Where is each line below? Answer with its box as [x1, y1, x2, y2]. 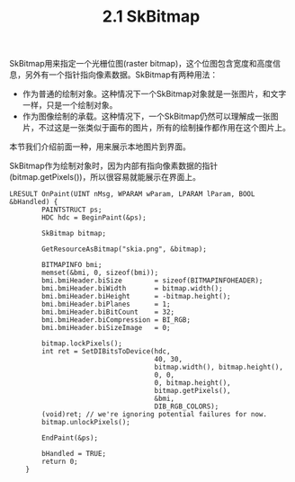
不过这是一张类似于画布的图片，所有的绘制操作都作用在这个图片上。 [38, 122, 291, 133]
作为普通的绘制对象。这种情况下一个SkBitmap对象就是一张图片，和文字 [22, 88, 287, 100]
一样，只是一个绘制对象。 [22, 100, 118, 111]
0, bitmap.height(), [154, 379, 231, 388]
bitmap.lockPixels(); [41, 339, 123, 348]
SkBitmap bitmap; [41, 229, 106, 238]
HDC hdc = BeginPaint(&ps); [41, 213, 147, 222]
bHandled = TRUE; [41, 450, 106, 459]
